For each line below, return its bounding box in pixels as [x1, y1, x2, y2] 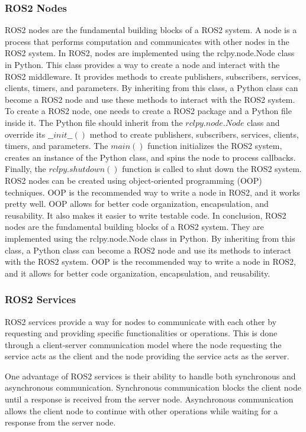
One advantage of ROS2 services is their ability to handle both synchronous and [5, 369, 296, 382]
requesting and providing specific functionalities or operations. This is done [5, 327, 278, 339]
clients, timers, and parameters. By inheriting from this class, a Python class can [5, 82, 298, 94]
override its [5, 128, 46, 140]
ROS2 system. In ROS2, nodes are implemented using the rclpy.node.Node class [5, 47, 295, 59]
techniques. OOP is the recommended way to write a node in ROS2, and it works [5, 186, 300, 198]
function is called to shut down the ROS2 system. [122, 163, 302, 175]
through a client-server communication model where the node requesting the [5, 338, 282, 350]
